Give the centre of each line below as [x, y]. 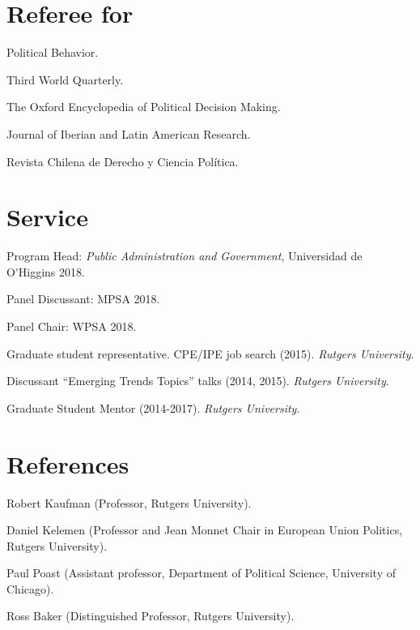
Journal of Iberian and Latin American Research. [129, 133]
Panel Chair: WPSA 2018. [72, 326]
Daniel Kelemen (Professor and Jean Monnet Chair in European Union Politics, [205, 530]
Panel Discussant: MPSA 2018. [83, 299]
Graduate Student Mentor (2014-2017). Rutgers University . [153, 407]
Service [47, 217]
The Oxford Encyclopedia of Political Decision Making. [144, 107]
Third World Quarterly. [65, 79]
